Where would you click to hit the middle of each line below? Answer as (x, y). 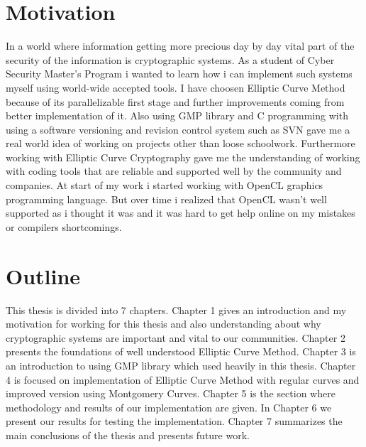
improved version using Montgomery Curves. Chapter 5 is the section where (171, 393)
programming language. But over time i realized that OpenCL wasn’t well (166, 199)
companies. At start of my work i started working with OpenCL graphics (165, 185)
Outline (43, 275)
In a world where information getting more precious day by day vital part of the (180, 46)
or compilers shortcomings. (64, 226)
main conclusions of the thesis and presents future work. (128, 435)
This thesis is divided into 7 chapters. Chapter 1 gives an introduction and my (176, 309)
